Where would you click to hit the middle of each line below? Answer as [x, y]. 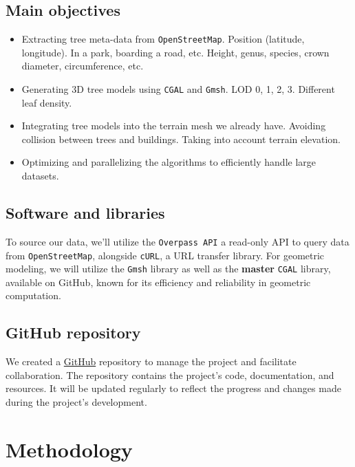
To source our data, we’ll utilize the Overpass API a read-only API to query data [177, 241]
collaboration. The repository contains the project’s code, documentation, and [170, 374]
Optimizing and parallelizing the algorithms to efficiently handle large [169, 162]
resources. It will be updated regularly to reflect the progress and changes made [173, 388]
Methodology [69, 449]
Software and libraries [85, 213]
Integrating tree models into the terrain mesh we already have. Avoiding [174, 126]
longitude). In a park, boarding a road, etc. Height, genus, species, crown [175, 52]
